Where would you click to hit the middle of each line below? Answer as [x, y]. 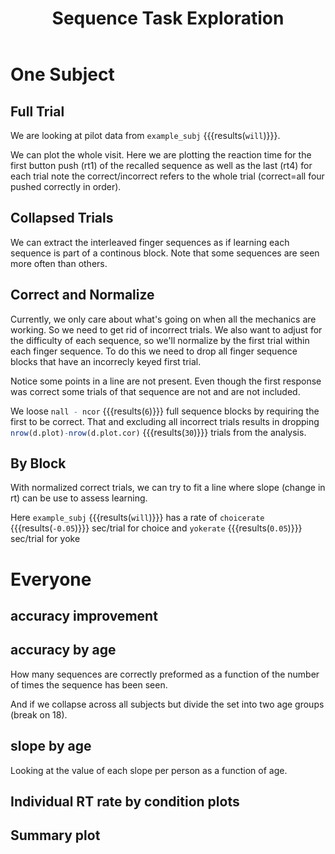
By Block [38, 463]
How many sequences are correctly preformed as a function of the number [165, 674]
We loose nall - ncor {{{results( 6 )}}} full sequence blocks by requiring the [165, 411]
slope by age [51, 746]
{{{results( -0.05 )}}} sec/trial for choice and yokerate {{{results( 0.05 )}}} [156, 528]
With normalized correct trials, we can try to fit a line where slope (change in [168, 488]
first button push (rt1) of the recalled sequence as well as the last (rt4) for [161, 165]
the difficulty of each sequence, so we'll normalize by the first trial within [160, 340]
